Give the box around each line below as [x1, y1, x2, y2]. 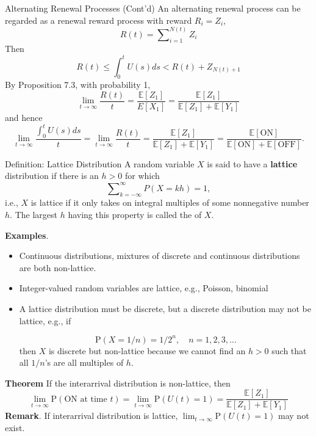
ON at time [64, 394, 107, 404]
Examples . [5, 228, 49, 241]
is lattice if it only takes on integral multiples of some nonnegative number [31, 196, 309, 209]
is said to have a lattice [207, 157, 298, 170]
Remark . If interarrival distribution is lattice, [5, 409, 178, 422]
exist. [5, 421, 25, 434]
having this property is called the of [68, 208, 202, 220]
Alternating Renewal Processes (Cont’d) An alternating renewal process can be [5, 2, 301, 14]
